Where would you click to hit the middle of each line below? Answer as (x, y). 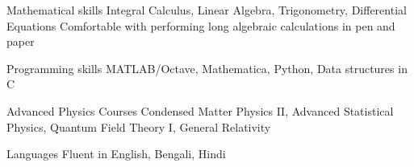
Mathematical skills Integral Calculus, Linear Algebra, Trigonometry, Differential (207, 10)
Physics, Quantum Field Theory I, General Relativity (139, 126)
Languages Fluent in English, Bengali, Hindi (116, 154)
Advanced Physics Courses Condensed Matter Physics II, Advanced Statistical (200, 110)
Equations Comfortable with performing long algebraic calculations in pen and (201, 25)
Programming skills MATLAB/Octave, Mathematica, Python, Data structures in (207, 68)
